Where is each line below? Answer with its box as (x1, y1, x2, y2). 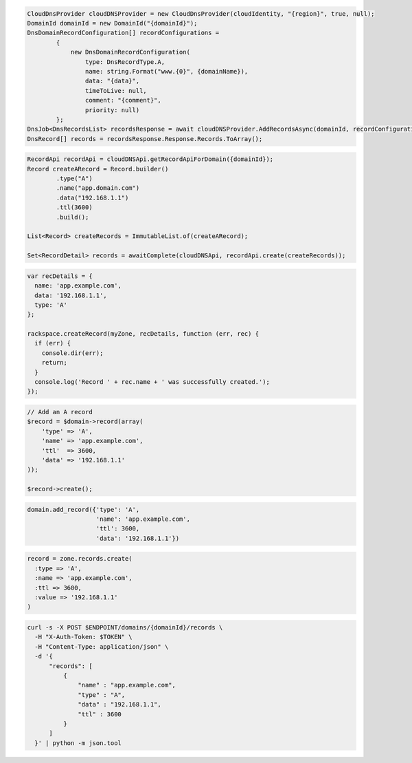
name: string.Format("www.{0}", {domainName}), (84, 67, 249, 75)
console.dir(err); (41, 349, 104, 357)
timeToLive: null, (84, 87, 147, 94)
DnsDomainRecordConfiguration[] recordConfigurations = (27, 29, 220, 37)
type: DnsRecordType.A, (84, 58, 165, 65)
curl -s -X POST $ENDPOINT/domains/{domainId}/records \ (27, 623, 223, 631)
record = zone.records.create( (27, 555, 133, 563)
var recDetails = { (27, 272, 93, 280)
